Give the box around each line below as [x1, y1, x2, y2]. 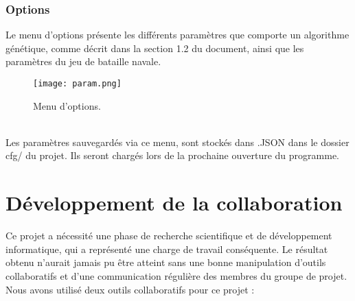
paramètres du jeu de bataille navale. [5, 54, 161, 69]
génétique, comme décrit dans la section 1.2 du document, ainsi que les [5, 40, 304, 55]
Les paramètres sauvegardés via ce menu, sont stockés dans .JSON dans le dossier [5, 134, 350, 149]
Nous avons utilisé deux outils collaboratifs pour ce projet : [5, 282, 255, 296]
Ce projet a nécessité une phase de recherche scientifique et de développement [5, 228, 332, 243]
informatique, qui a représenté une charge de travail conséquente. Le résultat [5, 241, 328, 256]
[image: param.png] [33, 79, 122, 88]
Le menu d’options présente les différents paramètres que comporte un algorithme [5, 27, 350, 42]
